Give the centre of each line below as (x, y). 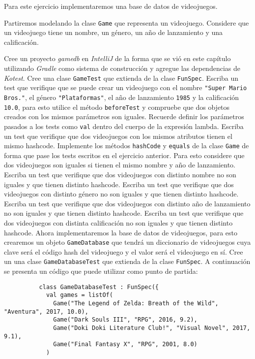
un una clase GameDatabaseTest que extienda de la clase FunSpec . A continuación (127, 261)
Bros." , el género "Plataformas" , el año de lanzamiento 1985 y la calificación (122, 97)
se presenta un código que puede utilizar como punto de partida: (101, 271)
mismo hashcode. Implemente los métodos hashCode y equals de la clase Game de (127, 146)
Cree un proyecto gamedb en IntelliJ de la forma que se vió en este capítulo (117, 58)
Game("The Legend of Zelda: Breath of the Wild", (136, 303)
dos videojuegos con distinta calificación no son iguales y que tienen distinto (118, 222)
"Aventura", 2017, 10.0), (46, 311)
